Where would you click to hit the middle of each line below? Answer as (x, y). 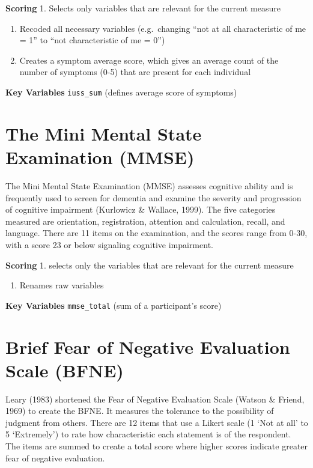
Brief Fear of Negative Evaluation (148, 346)
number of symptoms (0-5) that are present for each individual (135, 72)
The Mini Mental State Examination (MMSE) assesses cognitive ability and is (149, 185)
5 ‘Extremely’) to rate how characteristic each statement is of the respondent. (148, 434)
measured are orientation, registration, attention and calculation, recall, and (145, 221)
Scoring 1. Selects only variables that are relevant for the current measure (143, 8)
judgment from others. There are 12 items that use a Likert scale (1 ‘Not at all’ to (157, 422)
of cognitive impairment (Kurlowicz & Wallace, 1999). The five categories (141, 209)
